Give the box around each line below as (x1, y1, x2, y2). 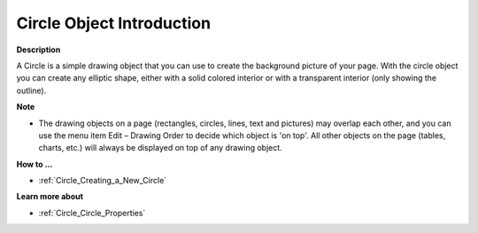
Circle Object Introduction (16, 13, 212, 33)
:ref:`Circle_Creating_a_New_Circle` (38, 175, 167, 186)
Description (16, 44, 61, 55)
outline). (16, 85, 47, 96)
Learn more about (16, 191, 84, 202)
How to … (16, 159, 53, 169)
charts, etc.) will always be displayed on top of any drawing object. (38, 143, 282, 153)
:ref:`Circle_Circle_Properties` (38, 207, 146, 218)
